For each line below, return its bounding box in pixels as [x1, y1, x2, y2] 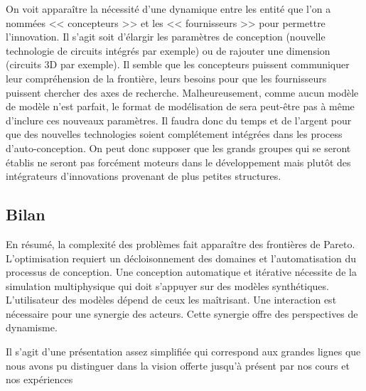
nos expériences [6, 372, 73, 387]
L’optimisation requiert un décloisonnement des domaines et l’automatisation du [6, 250, 357, 265]
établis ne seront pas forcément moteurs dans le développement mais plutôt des [6, 154, 351, 169]
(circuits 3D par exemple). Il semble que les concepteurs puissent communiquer [6, 57, 350, 72]
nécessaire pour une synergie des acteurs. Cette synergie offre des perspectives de [6, 306, 358, 321]
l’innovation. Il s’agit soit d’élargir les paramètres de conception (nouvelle [6, 29, 325, 44]
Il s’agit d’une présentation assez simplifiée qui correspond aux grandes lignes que [6, 344, 361, 359]
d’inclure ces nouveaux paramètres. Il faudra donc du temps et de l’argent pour [6, 112, 352, 127]
